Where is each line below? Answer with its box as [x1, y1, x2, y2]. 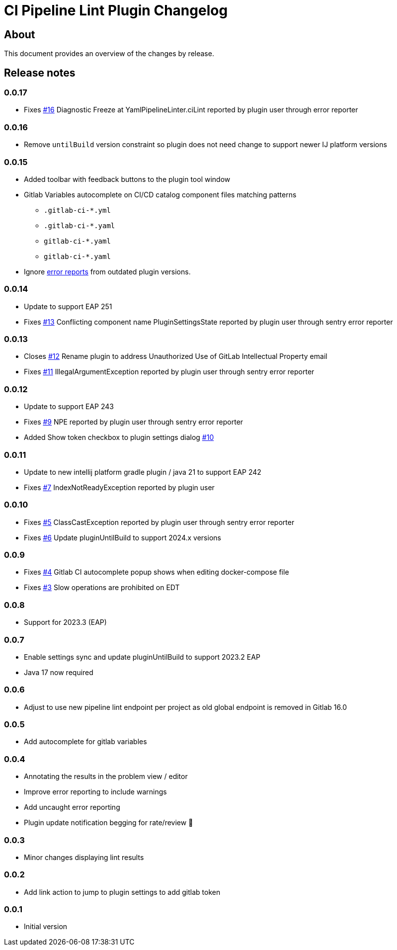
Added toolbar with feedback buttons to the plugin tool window [24, 174, 231, 183]
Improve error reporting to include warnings [24, 787, 167, 796]
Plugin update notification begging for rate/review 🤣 [24, 818, 193, 827]
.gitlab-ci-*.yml [44, 206, 111, 214]
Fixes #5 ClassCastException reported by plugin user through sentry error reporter [24, 518, 295, 526]
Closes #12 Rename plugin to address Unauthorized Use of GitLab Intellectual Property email [24, 352, 327, 361]
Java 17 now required [24, 668, 93, 677]
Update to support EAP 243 [24, 402, 114, 411]
